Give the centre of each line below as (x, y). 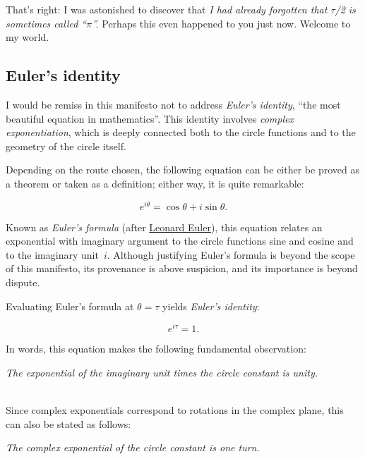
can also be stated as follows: (68, 423)
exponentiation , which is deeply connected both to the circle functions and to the (181, 132)
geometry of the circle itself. (66, 146)
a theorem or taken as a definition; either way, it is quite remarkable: (155, 183)
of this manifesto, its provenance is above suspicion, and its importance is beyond (182, 268)
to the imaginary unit (52, 254)
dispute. (23, 282)
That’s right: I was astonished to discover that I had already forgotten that (167, 9)
